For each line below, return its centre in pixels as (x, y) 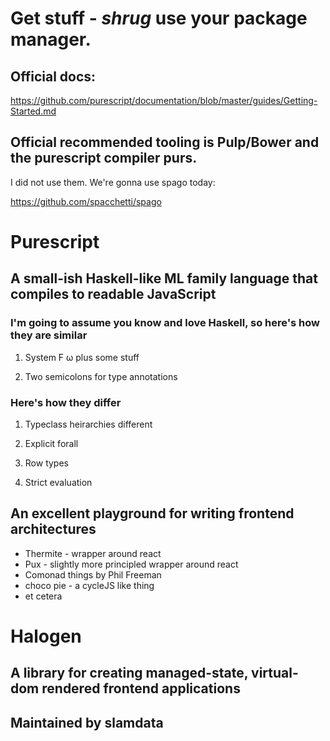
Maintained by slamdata (87, 722)
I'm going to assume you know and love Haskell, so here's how (165, 323)
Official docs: (53, 76)
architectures (53, 529)
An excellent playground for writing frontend (152, 513)
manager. (51, 39)
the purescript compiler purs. (104, 158)
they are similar (49, 335)
